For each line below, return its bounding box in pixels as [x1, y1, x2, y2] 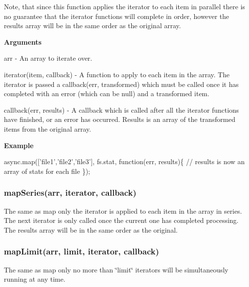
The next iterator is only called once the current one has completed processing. [4, 215, 239, 225]
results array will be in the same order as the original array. [4, 20, 181, 31]
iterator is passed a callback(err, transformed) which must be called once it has [4, 79, 239, 89]
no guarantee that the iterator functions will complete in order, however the [4, 11, 229, 21]
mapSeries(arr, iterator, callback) [4, 186, 137, 199]
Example [4, 140, 34, 150]
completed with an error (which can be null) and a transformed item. [4, 88, 210, 99]
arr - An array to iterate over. [4, 53, 93, 63]
